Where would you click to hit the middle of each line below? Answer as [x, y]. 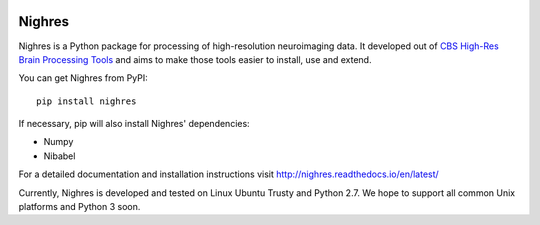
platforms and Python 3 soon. [79, 207]
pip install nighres [86, 101]
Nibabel [59, 156]
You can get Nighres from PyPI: [83, 78]
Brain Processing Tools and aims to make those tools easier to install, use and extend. [195, 59]
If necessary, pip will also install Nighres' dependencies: [134, 124]
